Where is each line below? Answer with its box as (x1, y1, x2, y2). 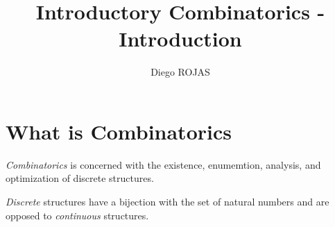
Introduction (119, 24, 242, 53)
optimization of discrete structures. (6, 171, 154, 185)
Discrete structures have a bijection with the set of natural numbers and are (6, 194, 329, 209)
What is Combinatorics (6, 117, 232, 145)
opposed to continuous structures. (6, 208, 149, 222)
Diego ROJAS (151, 65, 210, 79)
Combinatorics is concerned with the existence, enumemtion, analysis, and (6, 157, 321, 171)
